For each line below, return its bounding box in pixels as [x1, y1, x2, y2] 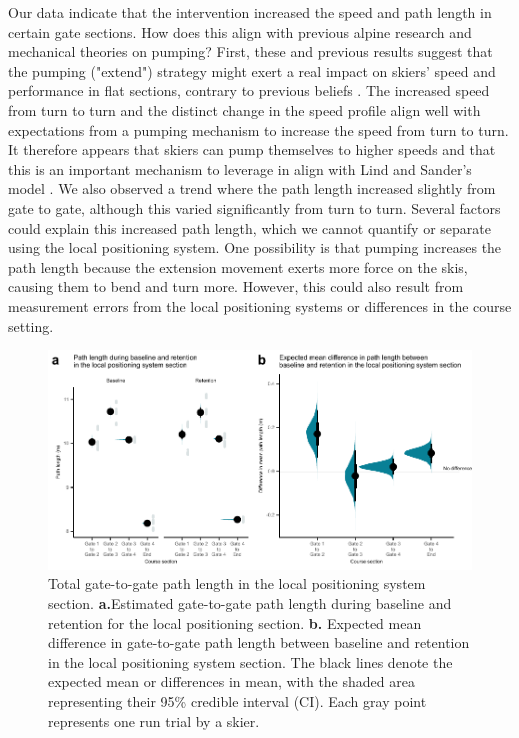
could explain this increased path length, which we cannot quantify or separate [8, 217, 491, 238]
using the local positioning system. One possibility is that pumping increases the [8, 237, 502, 258]
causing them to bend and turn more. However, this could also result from [8, 276, 464, 297]
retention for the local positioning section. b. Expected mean [48, 612, 422, 633]
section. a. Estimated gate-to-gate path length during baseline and [48, 592, 452, 613]
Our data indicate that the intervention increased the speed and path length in [8, 2, 492, 22]
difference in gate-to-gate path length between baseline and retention [48, 632, 470, 653]
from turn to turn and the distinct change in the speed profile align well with [8, 99, 481, 120]
